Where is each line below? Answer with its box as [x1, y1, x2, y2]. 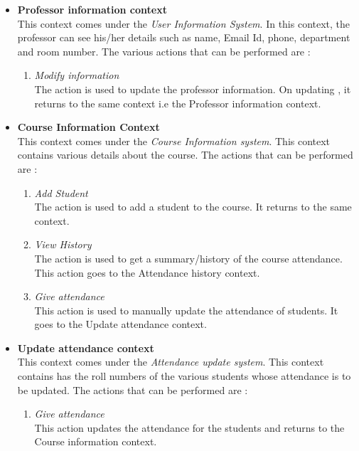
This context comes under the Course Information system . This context [17, 133, 331, 148]
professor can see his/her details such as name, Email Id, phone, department [17, 30, 350, 45]
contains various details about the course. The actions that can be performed [17, 147, 353, 162]
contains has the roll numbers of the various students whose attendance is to [17, 368, 351, 383]
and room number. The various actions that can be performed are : [17, 43, 311, 58]
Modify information [34, 68, 119, 83]
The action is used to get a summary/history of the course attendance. [34, 250, 343, 265]
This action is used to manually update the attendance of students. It [34, 302, 338, 317]
